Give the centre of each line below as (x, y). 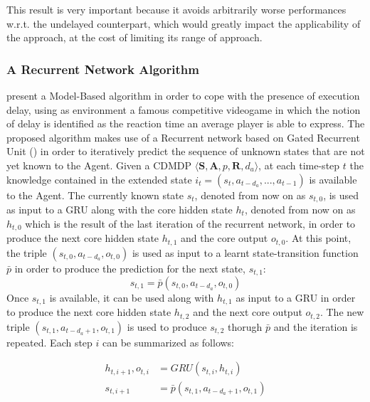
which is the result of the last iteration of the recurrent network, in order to (190, 223)
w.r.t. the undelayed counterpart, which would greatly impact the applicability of (184, 23)
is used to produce (167, 326)
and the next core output (248, 312)
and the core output (224, 238)
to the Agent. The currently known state (95, 195)
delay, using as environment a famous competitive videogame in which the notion (184, 109)
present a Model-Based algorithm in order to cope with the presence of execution (183, 95)
